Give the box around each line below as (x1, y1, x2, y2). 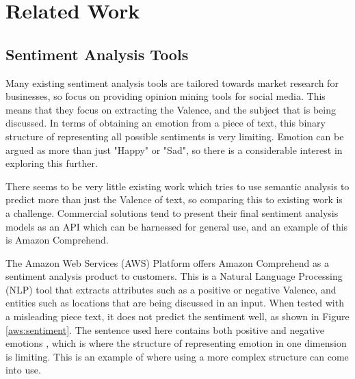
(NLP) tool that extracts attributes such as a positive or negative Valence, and (5, 282, 337, 296)
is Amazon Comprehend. (5, 233, 109, 247)
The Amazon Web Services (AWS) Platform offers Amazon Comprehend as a (5, 255, 330, 270)
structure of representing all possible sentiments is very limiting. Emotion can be (5, 129, 344, 143)
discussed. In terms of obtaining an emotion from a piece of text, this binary (5, 116, 326, 130)
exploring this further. (5, 156, 98, 170)
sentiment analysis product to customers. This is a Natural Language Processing (5, 269, 343, 283)
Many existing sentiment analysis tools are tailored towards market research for (5, 75, 339, 90)
